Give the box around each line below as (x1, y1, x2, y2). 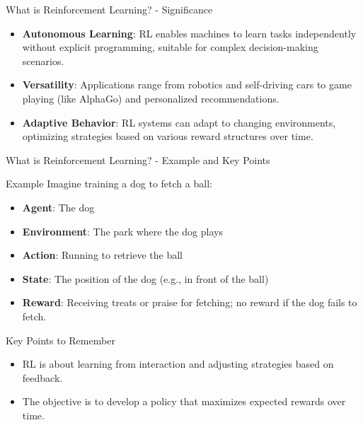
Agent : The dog (22, 199, 95, 214)
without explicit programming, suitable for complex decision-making (22, 40, 318, 54)
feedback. (22, 370, 63, 385)
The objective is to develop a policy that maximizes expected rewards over (22, 394, 346, 409)
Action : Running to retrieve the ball (22, 248, 183, 262)
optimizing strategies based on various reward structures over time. (22, 129, 313, 144)
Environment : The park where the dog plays (22, 223, 223, 238)
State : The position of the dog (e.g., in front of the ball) (22, 271, 269, 286)
